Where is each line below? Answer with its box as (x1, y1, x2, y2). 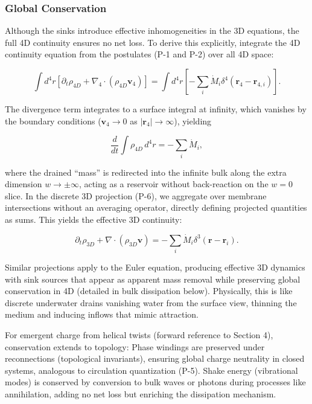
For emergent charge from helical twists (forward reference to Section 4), (5, 329, 273, 341)
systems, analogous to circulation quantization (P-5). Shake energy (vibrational (5, 364, 298, 376)
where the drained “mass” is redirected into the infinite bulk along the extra (5, 165, 287, 178)
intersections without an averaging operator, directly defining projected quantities (5, 201, 307, 214)
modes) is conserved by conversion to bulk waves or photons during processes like (5, 376, 306, 388)
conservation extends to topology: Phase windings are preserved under (5, 340, 265, 353)
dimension (5, 178, 42, 190)
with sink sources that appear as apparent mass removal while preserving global (5, 272, 301, 285)
